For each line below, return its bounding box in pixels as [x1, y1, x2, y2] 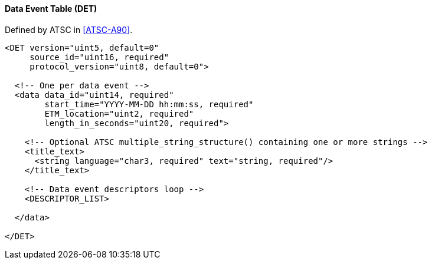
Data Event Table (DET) [5, 4, 97, 14]
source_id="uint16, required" [30, 52, 169, 62]
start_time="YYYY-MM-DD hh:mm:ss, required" [44, 99, 254, 109]
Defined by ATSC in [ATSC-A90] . [5, 24, 133, 35]
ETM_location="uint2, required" [44, 108, 194, 118]
